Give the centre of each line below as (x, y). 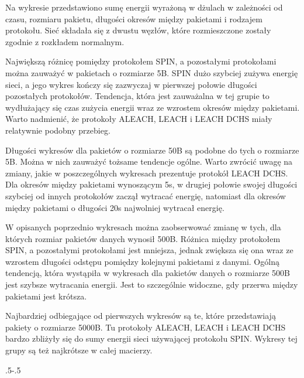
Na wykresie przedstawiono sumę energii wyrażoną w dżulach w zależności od (144, 7)
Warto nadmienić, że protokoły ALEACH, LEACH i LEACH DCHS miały (139, 119)
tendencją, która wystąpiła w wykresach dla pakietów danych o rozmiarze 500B (148, 273)
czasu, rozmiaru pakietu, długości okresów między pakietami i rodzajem (134, 18)
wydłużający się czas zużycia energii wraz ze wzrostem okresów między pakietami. (153, 107)
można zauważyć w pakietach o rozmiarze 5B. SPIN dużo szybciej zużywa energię (152, 72)
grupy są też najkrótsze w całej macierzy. (79, 350)
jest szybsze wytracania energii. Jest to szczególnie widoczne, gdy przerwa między (152, 285)
